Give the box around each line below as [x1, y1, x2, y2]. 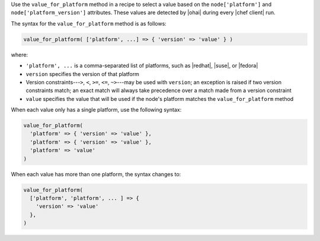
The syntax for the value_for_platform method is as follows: [11, 20, 167, 27]
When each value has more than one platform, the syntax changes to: [11, 170, 181, 177]
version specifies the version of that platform [25, 70, 139, 77]
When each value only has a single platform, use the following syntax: [11, 106, 182, 113]
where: [11, 51, 28, 58]
